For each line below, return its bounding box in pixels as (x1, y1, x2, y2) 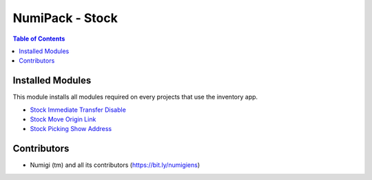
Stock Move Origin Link (30, 115, 96, 123)
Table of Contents (12, 34, 65, 43)
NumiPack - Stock (12, 10, 118, 26)
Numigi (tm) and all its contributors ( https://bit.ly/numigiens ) (30, 161, 200, 169)
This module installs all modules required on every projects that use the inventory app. (12, 93, 258, 101)
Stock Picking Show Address (30, 125, 112, 133)
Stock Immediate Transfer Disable (30, 106, 127, 114)
